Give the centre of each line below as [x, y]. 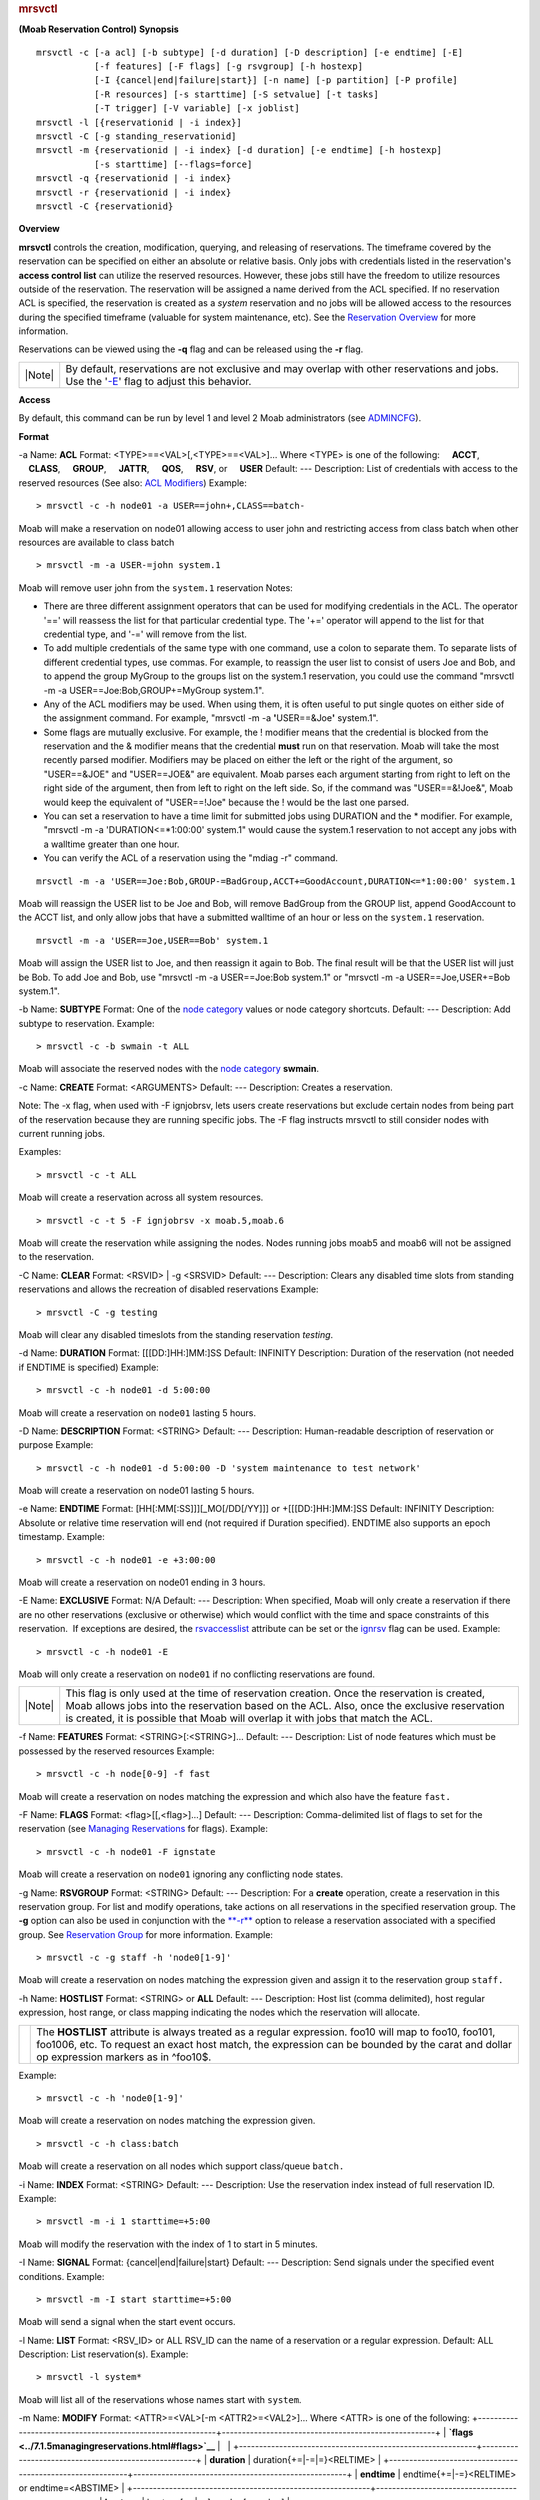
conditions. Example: [61, 2276]
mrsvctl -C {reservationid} [105, 206]
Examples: [40, 1152]
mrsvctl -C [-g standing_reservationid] [136, 136]
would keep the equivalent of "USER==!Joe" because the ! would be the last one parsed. [226, 802]
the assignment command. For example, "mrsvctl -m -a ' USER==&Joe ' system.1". [211, 718]
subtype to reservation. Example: [86, 1023]
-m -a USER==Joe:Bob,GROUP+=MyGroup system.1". [154, 690]
